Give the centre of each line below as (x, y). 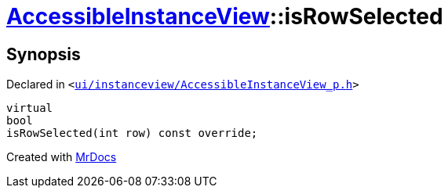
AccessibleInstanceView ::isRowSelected (225, 16)
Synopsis (44, 54)
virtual (30, 108)
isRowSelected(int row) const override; (132, 133)
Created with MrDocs (62, 157)
